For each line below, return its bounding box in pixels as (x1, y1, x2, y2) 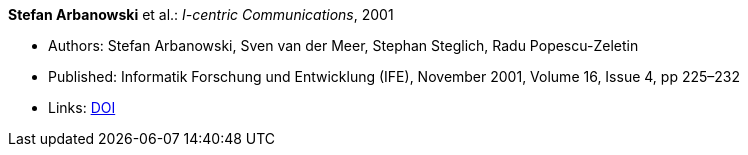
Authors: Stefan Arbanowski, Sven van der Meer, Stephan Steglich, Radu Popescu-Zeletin (48, 37, 639, 54)
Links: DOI (48, 99, 116, 116)
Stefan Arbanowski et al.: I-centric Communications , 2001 (8, 6, 394, 23)
